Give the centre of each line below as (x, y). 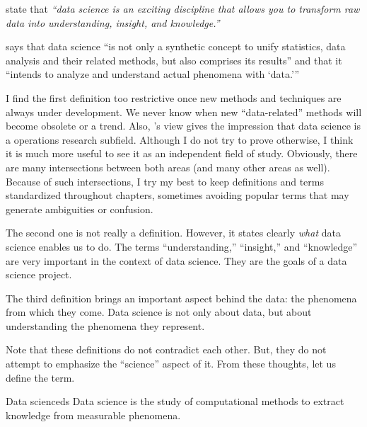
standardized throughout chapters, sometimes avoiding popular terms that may (177, 195)
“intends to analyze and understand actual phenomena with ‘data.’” (153, 74)
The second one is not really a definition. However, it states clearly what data (173, 233)
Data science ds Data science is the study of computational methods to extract (175, 401)
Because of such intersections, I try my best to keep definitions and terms (165, 181)
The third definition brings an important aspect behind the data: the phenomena (181, 298)
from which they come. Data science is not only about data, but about (159, 312)
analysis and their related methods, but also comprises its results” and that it (174, 60)
